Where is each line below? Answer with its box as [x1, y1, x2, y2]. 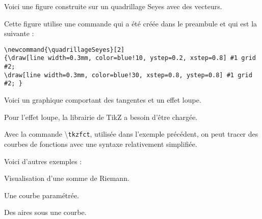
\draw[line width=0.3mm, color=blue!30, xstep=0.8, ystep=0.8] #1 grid [4, 71, 252, 79]
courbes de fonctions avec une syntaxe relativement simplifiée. [4, 138, 197, 149]
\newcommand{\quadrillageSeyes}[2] [4, 46, 125, 53]
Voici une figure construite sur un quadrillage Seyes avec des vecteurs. [4, 1, 222, 11]
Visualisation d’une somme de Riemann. [4, 173, 129, 183]
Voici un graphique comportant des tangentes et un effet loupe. [4, 95, 201, 105]
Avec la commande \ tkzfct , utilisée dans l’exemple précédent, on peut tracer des [4, 129, 258, 139]
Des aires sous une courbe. [4, 207, 87, 217]
